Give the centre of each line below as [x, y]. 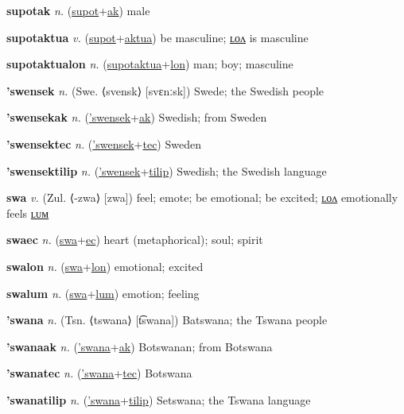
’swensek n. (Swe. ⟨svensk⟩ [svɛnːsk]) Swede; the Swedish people [165, 90]
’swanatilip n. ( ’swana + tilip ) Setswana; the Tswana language [159, 399]
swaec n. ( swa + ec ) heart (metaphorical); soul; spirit [135, 240]
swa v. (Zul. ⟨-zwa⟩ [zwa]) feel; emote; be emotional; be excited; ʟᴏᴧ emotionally [202, 197]
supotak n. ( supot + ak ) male [78, 10]
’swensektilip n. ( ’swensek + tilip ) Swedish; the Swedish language [167, 170]
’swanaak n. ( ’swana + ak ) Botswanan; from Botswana [140, 346]
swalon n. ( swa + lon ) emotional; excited [105, 266]
